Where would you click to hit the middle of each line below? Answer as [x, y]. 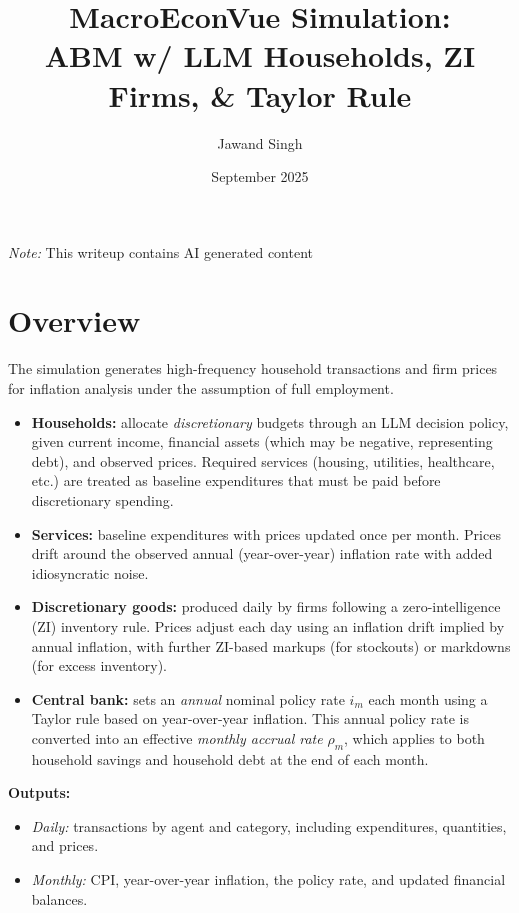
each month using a [428, 698]
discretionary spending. [102, 499]
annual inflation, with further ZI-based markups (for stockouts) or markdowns [271, 645]
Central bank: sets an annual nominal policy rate [188, 698]
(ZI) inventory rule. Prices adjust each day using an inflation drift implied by [268, 625]
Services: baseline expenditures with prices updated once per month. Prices [266, 533]
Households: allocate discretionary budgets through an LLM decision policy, [270, 421]
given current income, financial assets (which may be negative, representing [262, 441]
